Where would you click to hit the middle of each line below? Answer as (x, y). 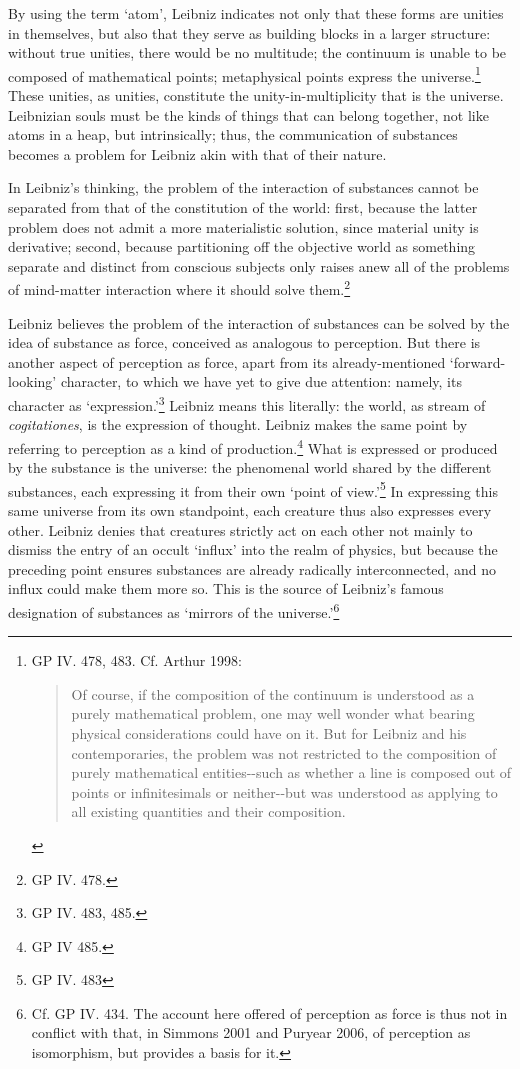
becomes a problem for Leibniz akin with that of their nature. (197, 153)
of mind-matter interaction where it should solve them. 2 (179, 288)
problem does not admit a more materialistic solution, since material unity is (243, 226)
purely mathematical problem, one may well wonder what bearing (273, 713)
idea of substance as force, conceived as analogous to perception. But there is (244, 342)
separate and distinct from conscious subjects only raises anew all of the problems (259, 265)
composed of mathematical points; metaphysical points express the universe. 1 (244, 74)
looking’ (32, 381)
